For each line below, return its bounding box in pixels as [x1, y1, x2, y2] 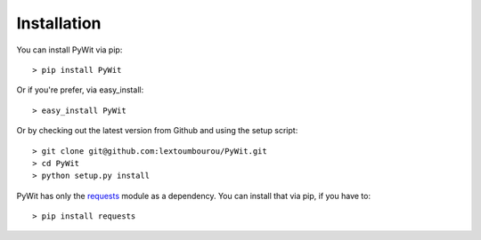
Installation [16, 13, 102, 33]
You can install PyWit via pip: [16, 44, 123, 55]
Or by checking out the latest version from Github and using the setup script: [16, 125, 298, 136]
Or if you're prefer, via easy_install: [16, 84, 144, 95]
